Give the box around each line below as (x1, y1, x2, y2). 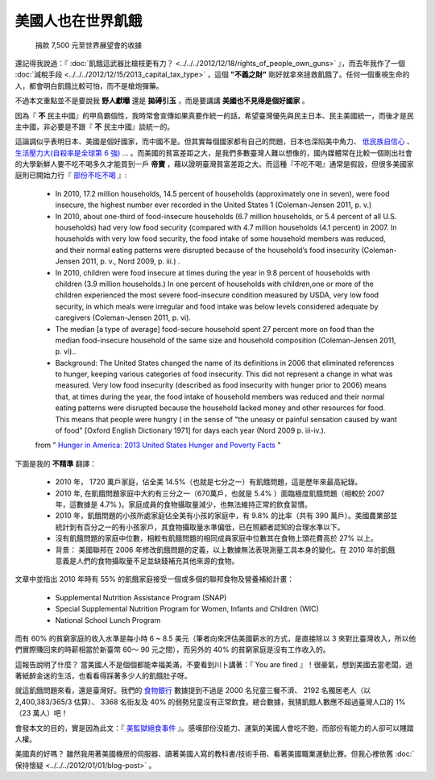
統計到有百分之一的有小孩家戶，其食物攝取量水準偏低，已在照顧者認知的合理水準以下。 (55, 522, 345, 532)
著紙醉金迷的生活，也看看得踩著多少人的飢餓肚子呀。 (14, 671, 192, 681)
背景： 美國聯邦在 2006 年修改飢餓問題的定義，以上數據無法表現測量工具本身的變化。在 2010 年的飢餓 (55, 545, 396, 554)
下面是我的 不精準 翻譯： (14, 458, 97, 468)
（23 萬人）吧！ (14, 708, 68, 718)
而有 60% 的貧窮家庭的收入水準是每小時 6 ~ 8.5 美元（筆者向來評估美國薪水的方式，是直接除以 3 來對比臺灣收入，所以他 (14, 633, 416, 643)
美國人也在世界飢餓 (14, 12, 143, 30)
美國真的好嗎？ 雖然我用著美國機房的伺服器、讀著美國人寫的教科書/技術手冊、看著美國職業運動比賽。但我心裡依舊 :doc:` (14, 749, 415, 759)
